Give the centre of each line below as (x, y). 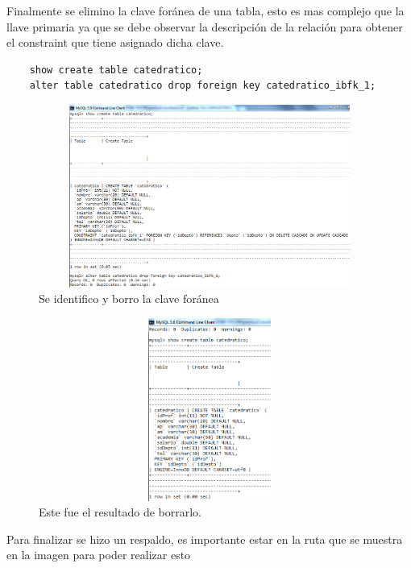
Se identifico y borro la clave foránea (129, 299)
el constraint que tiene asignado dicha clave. (115, 42)
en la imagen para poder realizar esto (99, 555)
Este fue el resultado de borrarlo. (120, 512)
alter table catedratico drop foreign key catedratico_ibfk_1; (203, 86)
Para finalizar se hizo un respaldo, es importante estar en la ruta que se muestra (205, 539)
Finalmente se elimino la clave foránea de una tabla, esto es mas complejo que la (205, 10)
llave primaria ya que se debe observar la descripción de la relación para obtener (205, 26)
